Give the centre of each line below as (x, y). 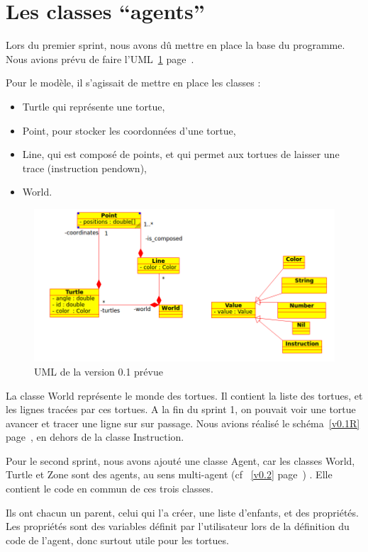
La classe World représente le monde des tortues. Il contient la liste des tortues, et (184, 395)
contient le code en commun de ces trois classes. (110, 489)
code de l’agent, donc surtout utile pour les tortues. (117, 540)
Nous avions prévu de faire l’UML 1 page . (100, 58)
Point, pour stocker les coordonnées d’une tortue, (129, 130)
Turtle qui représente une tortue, (94, 106)
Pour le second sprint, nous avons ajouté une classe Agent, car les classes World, (180, 460)
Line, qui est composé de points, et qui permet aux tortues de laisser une (181, 154)
